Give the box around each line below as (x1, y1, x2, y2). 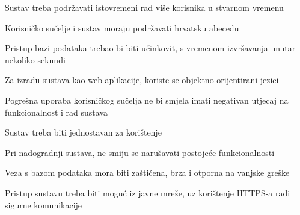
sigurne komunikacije (5, 198, 82, 211)
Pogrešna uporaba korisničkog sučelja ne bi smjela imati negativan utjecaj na (5, 93, 289, 106)
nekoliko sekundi (5, 53, 66, 66)
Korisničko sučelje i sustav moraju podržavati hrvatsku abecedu (5, 21, 239, 34)
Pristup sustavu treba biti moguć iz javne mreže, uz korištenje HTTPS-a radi (5, 186, 290, 199)
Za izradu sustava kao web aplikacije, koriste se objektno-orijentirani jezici (5, 73, 279, 86)
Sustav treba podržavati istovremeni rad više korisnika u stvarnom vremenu (5, 1, 284, 13)
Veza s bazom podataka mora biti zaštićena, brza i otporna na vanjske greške (5, 166, 290, 179)
